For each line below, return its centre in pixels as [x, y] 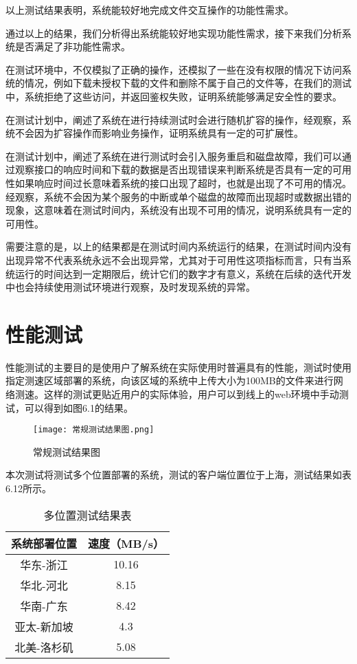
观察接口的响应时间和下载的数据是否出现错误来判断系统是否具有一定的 [173, 169]
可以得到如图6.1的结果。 [79, 407]
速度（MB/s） [126, 543]
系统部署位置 [44, 543]
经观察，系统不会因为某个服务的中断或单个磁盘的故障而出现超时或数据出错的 [178, 196]
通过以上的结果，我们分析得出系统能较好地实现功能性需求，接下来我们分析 [174, 33]
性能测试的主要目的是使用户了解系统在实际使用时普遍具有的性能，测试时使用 [178, 367]
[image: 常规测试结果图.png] [94, 430]
